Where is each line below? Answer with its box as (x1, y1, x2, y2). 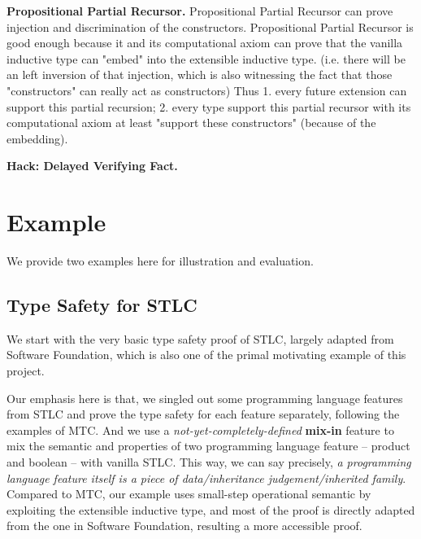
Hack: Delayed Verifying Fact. (7, 157, 178, 174)
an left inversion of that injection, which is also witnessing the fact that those (7, 66, 393, 83)
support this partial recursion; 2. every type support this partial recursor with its (7, 98, 411, 115)
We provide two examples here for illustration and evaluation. (7, 252, 314, 269)
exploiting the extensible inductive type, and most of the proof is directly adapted (7, 501, 415, 518)
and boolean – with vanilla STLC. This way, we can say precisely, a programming (7, 454, 411, 471)
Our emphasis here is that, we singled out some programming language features (7, 389, 403, 406)
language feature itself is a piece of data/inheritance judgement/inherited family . (7, 469, 406, 486)
